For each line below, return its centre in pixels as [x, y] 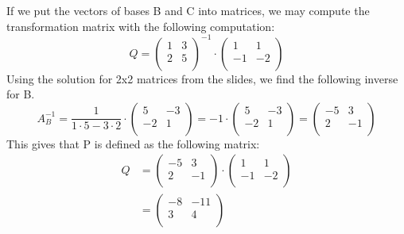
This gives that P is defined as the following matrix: [133, 143]
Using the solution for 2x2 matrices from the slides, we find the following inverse [202, 78]
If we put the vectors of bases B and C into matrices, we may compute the [188, 10]
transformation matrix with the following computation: [141, 26]
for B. [21, 94]
